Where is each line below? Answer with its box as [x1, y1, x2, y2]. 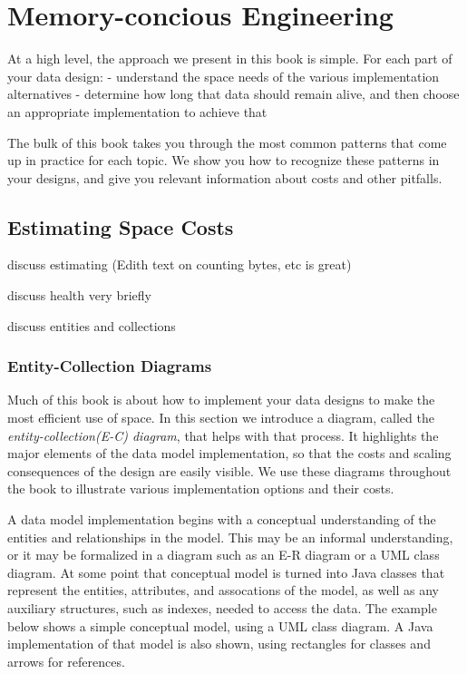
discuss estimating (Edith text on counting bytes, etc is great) [7, 255, 352, 274]
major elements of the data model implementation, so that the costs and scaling [7, 444, 452, 463]
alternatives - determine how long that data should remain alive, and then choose [7, 84, 460, 103]
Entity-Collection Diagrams [7, 355, 212, 377]
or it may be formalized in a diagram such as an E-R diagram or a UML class [7, 545, 440, 564]
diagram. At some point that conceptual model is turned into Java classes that [7, 562, 445, 581]
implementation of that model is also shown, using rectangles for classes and [7, 634, 431, 653]
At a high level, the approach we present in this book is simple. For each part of [7, 49, 452, 68]
